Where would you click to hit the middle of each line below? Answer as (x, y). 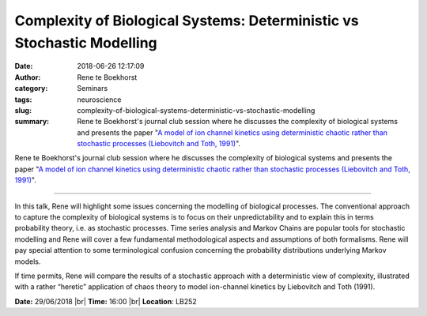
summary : (32, 122)
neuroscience (99, 100)
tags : (23, 100)
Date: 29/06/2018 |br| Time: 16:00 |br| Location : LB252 (106, 301)
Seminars (93, 88)
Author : (28, 77)
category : (31, 88)
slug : (23, 110)
